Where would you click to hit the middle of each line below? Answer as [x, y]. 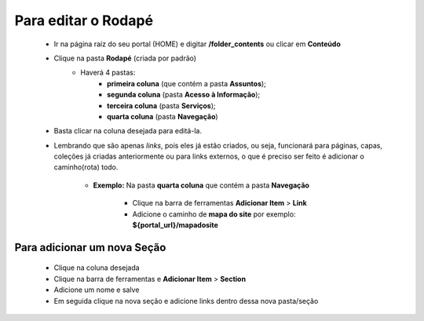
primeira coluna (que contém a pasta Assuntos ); [187, 83]
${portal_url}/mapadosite [175, 225]
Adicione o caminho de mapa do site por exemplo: [214, 214]
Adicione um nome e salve [97, 290]
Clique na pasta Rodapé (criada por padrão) [125, 58]
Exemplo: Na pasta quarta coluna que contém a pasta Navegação [201, 185]
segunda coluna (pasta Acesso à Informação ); [184, 95]
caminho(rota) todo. [86, 167]
